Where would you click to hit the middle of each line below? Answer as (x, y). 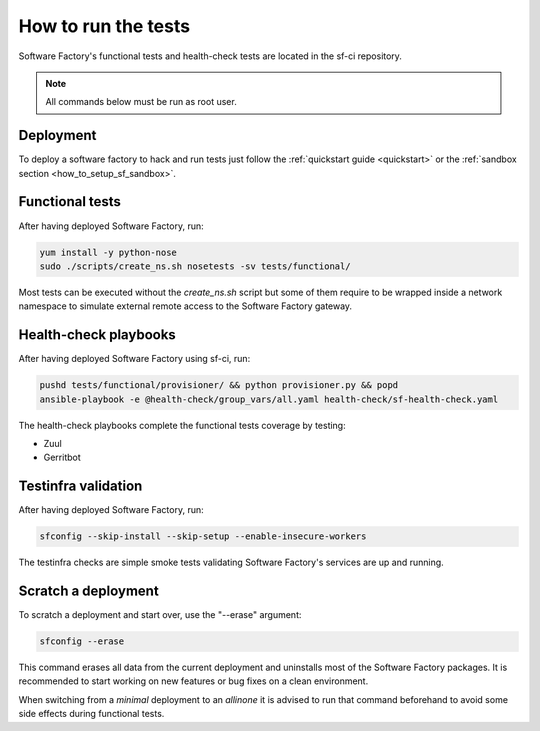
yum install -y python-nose (108, 252)
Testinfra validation (80, 486)
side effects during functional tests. (91, 714)
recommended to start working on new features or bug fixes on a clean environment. (193, 681)
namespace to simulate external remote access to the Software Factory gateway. (185, 306)
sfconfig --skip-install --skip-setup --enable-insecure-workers (203, 536)
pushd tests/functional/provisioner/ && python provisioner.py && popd (219, 385)
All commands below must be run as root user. (141, 102)
